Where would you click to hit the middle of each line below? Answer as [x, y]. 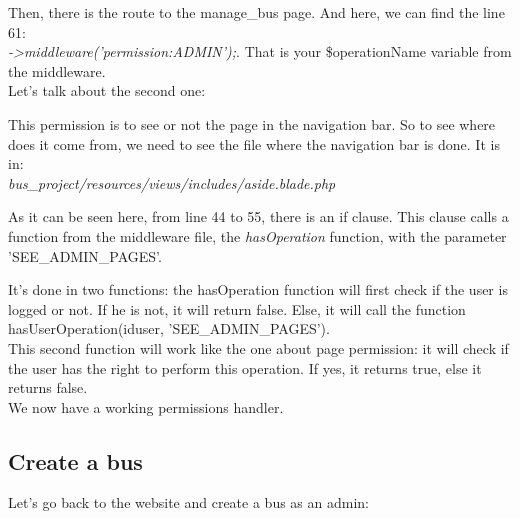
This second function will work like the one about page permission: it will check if [258, 347]
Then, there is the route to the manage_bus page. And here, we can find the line [256, 12]
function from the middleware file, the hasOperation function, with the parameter [257, 235]
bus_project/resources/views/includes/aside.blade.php [172, 182]
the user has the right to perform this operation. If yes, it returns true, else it [245, 367]
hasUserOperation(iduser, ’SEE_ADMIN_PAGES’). [169, 328]
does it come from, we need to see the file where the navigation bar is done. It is [254, 143]
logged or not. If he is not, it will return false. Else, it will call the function [237, 308]
